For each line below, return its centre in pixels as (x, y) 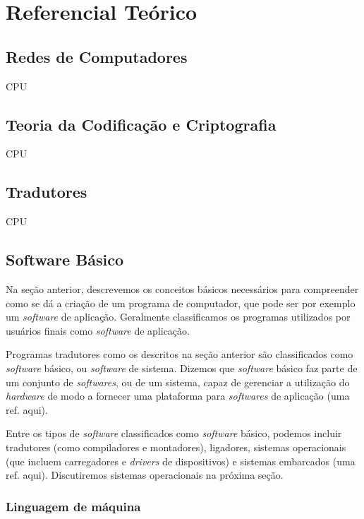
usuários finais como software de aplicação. (98, 330)
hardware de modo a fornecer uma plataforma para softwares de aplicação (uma (178, 396)
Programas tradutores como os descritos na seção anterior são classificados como (180, 354)
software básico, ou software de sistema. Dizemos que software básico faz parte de (182, 368)
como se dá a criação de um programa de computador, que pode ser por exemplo (181, 303)
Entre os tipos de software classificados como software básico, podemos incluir (174, 433)
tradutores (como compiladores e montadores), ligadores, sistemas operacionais (176, 447)
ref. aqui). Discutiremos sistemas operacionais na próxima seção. (145, 475)
